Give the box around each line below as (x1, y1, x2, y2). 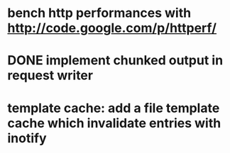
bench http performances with (7, 5, 192, 21)
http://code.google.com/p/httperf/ (7, 20, 217, 36)
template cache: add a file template (7, 100, 220, 116)
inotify (7, 130, 48, 146)
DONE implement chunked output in (7, 52, 224, 69)
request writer (7, 67, 94, 84)
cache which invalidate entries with (7, 115, 221, 131)
